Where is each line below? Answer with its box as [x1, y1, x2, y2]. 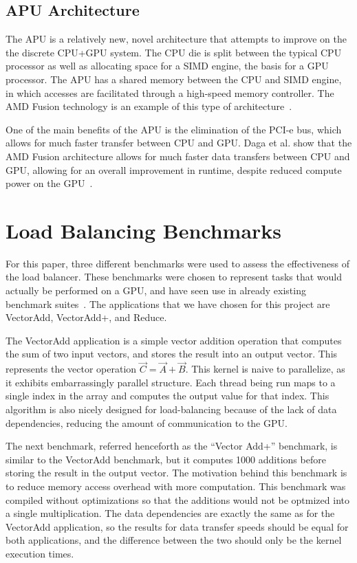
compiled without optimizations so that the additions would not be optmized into [6, 492, 349, 507]
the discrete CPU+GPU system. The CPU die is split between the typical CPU [6, 45, 342, 59]
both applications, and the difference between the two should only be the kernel [6, 533, 342, 547]
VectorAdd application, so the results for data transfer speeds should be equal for [6, 519, 349, 533]
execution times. [6, 546, 74, 560]
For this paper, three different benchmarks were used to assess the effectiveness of [6, 256, 349, 270]
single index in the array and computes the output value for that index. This [6, 388, 329, 403]
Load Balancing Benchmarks [6, 216, 282, 244]
